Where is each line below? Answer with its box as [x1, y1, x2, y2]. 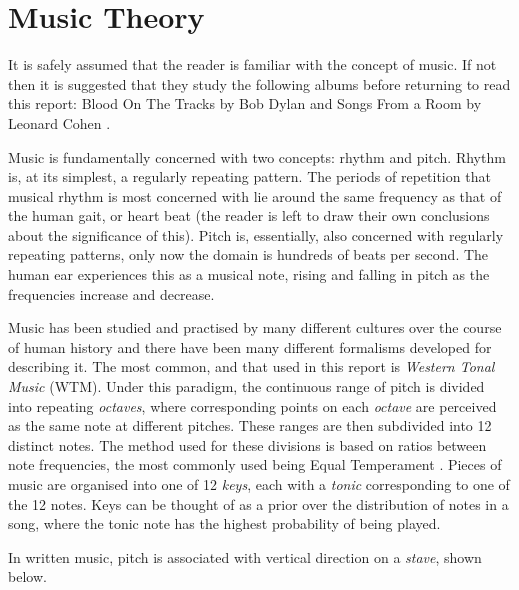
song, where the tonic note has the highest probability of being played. [8, 513, 441, 534]
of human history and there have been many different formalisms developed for [8, 336, 492, 357]
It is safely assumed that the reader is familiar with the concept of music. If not [8, 54, 497, 75]
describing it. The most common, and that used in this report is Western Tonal [8, 356, 495, 377]
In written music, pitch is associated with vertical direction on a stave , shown [8, 546, 482, 567]
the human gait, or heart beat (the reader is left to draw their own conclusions [8, 205, 490, 226]
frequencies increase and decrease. [8, 283, 215, 304]
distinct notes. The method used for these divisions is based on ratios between [8, 434, 487, 455]
